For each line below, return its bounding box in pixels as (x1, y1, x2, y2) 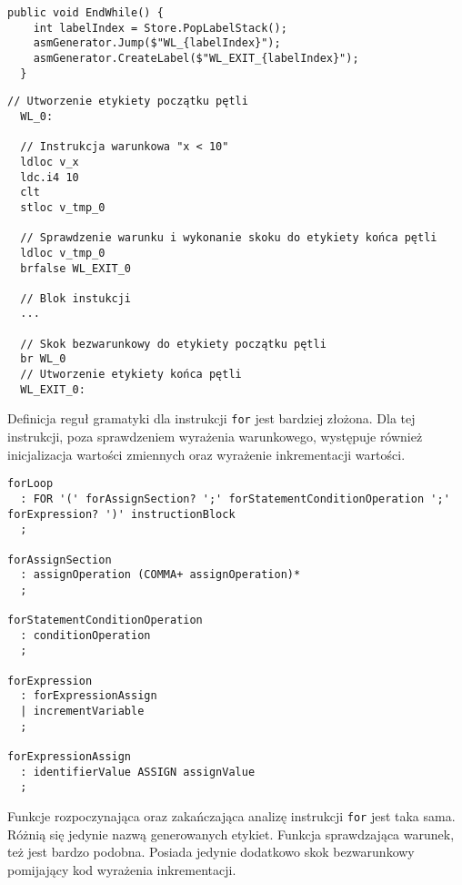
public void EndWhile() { (7, 6, 164, 19)
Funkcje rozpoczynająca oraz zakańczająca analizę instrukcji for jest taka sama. (7, 807, 456, 826)
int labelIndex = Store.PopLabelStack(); (33, 21, 287, 35)
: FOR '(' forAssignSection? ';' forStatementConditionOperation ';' (20, 492, 450, 505)
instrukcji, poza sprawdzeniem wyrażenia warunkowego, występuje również (7, 427, 423, 446)
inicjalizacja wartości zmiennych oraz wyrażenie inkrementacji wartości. (7, 444, 406, 463)
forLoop (7, 477, 54, 491)
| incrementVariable (20, 705, 145, 718)
